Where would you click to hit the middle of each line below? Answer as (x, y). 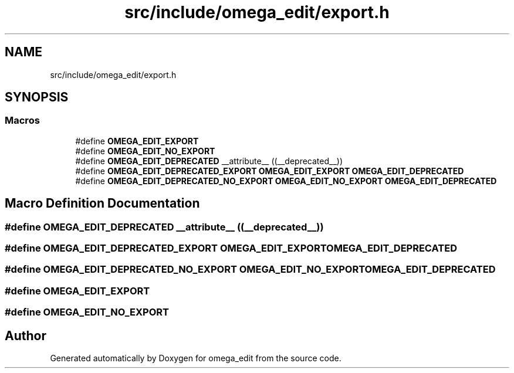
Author (26, 335)
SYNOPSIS (37, 97)
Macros (22, 121)
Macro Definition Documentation (102, 204)
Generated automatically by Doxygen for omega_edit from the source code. (196, 358)
